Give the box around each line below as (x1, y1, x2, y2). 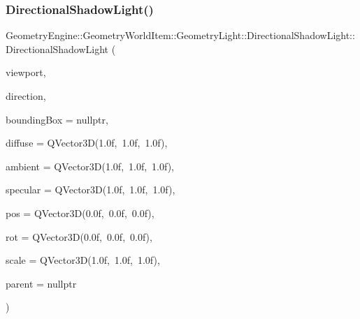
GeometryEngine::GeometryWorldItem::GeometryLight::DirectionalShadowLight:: (6, 28, 355, 43)
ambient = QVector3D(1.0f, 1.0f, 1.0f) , (6, 158, 175, 173)
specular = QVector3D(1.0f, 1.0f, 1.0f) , (6, 182, 175, 197)
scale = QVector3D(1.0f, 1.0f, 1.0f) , (6, 253, 160, 267)
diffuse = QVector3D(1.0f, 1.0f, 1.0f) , (6, 135, 168, 150)
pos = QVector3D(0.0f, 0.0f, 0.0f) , (6, 205, 154, 220)
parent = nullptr (6, 276, 77, 290)
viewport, (6, 65, 46, 80)
